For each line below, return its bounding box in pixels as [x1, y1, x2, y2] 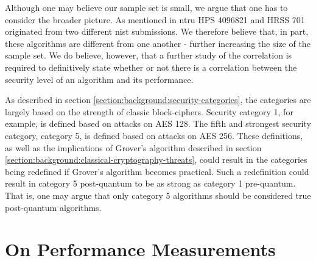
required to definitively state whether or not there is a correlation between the [5, 60, 297, 73]
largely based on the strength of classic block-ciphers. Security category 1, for [5, 105, 293, 118]
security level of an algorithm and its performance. [5, 73, 194, 85]
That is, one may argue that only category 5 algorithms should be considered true [5, 188, 311, 201]
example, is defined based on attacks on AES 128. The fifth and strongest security [5, 117, 311, 130]
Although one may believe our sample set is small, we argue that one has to [5, 1, 288, 13]
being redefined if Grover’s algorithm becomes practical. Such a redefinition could [5, 165, 309, 177]
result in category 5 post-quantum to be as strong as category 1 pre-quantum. [5, 177, 296, 190]
